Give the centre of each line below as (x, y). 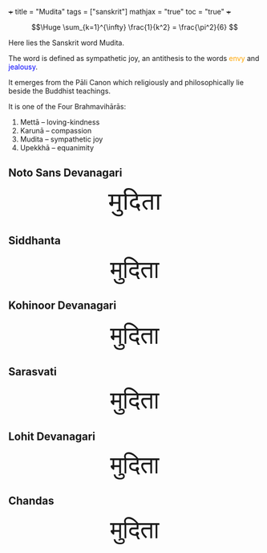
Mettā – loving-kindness (60, 122)
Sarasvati (33, 372)
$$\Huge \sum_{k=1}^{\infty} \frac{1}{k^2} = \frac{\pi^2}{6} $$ (135, 27)
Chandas (31, 501)
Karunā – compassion (56, 131)
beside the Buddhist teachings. (59, 91)
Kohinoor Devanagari (63, 306)
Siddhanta (35, 241)
